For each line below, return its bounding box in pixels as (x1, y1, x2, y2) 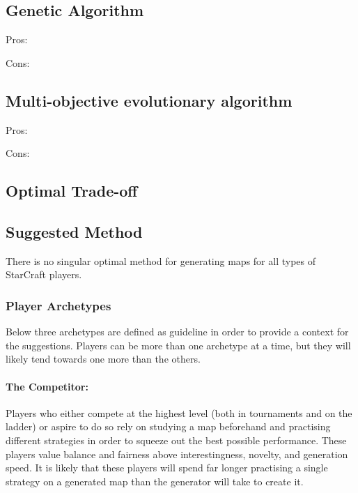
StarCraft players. (6, 267, 82, 282)
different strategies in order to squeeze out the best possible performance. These (6, 432, 347, 447)
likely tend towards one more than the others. (6, 351, 201, 366)
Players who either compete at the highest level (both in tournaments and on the (6, 405, 352, 420)
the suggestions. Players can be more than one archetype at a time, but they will (6, 337, 351, 352)
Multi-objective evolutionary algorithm (6, 89, 293, 111)
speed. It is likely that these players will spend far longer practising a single (6, 460, 328, 475)
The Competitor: (6, 379, 88, 393)
